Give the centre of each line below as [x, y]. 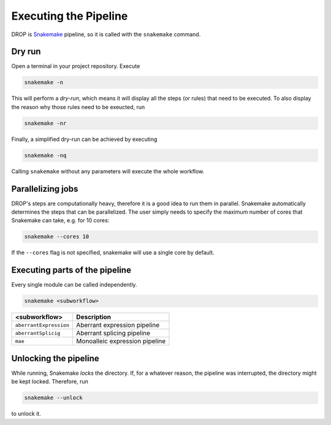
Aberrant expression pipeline [118, 325]
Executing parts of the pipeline [71, 270]
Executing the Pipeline [70, 16]
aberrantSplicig [38, 333]
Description [94, 317]
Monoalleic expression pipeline [121, 341]
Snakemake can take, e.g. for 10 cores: [60, 220]
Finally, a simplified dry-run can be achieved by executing [84, 139]
